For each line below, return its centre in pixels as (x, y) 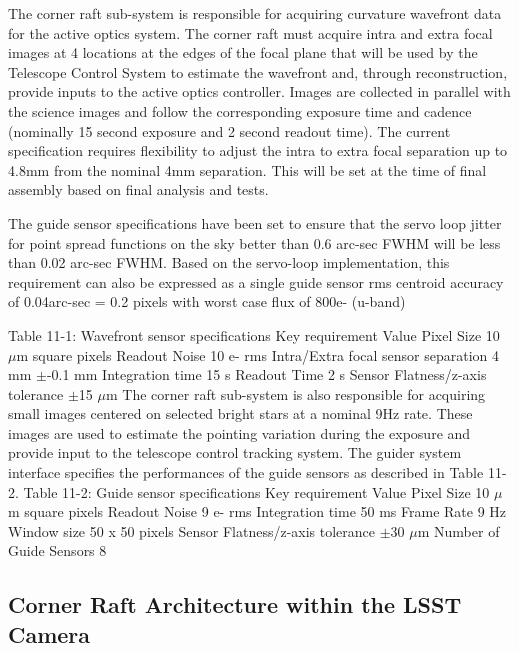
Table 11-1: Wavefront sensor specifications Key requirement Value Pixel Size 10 (254, 334)
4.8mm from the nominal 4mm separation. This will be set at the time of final (247, 169)
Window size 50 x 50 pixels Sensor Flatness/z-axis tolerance (192, 530)
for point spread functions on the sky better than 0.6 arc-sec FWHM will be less (254, 242)
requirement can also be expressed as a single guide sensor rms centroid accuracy (256, 281)
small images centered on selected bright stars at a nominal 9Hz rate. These (240, 413)
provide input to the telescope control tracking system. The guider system (235, 452)
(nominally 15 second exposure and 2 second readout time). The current (229, 130)
